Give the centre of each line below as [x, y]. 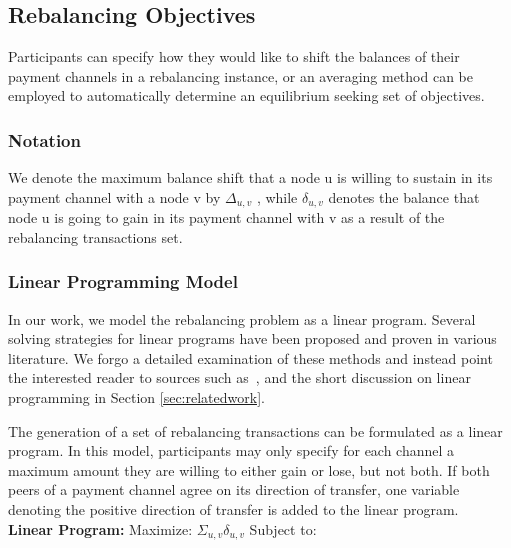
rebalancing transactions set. [95, 236]
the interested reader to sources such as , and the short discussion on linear [239, 377]
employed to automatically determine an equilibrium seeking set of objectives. [246, 95]
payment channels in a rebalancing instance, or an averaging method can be [240, 75]
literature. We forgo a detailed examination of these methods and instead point [250, 357]
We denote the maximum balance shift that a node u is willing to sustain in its [250, 177]
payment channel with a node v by [114, 196]
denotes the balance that [404, 196]
